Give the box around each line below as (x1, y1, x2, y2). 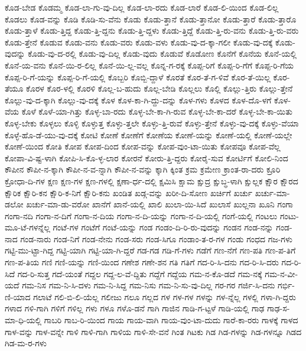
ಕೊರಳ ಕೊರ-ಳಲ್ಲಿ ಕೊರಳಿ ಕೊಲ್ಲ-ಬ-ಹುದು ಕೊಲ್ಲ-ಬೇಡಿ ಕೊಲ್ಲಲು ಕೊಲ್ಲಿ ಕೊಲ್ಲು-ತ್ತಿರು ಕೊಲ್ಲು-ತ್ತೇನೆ (26, 82, 293, 95)
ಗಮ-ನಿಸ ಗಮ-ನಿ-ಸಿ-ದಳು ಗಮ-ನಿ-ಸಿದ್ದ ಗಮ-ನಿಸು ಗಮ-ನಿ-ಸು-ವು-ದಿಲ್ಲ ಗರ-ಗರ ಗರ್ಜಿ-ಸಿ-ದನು (22, 279, 275, 291)
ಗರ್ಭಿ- (278, 279, 295, 291)
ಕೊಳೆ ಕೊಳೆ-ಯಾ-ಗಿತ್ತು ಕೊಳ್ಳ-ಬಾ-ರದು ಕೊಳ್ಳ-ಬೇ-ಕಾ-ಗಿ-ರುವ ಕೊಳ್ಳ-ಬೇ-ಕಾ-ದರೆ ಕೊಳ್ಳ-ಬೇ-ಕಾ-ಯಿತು (21, 105, 293, 118)
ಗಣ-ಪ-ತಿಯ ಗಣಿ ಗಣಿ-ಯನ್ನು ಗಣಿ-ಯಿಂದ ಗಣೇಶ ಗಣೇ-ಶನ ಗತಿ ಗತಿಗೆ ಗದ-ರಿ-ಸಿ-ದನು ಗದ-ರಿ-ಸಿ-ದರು (5, 256, 279, 268)
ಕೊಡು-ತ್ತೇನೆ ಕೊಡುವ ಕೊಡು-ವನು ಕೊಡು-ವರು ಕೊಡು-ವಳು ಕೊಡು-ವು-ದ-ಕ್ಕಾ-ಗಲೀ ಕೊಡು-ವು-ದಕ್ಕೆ (5, 35, 273, 48)
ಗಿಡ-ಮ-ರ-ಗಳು (5, 337, 47, 349)
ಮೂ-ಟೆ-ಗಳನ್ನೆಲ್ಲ (5, 221, 50, 233)
